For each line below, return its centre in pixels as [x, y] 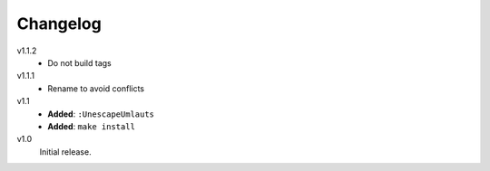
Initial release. [65, 152]
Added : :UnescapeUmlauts [101, 114]
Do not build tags [80, 62]
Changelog [59, 24]
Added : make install [92, 126]
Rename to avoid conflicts [96, 88]
